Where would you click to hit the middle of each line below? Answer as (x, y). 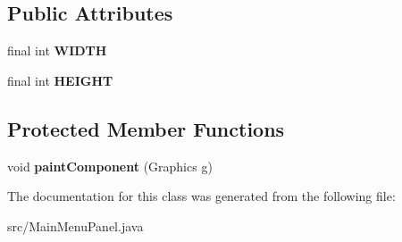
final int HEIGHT (60, 80)
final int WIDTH (57, 50)
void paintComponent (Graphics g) (110, 166)
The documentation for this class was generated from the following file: (201, 196)
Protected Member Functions (146, 128)
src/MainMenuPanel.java (75, 225)
